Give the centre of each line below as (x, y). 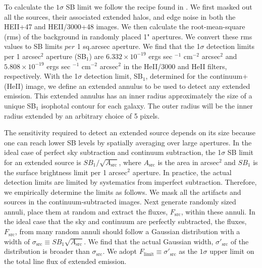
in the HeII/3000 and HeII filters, (175, 66)
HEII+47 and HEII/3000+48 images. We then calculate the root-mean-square (125, 26)
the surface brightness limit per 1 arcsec (66, 172)
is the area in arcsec (188, 162)
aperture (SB (66, 56)
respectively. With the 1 (41, 76)
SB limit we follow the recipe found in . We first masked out (159, 7)
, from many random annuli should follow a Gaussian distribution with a (127, 231)
